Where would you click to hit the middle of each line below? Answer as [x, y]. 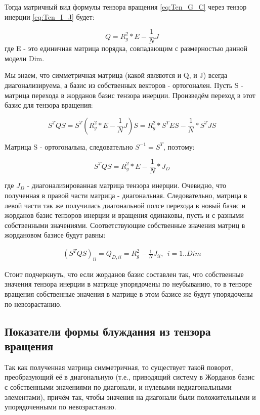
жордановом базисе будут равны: [55, 235]
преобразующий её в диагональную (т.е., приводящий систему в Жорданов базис [130, 377]
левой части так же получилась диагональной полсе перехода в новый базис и [125, 205]
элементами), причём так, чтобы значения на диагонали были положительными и [130, 397]
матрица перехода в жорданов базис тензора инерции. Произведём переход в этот [130, 95]
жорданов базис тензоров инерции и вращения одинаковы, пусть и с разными [124, 215]
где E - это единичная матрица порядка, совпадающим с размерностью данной [126, 48]
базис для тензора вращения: [49, 105]
